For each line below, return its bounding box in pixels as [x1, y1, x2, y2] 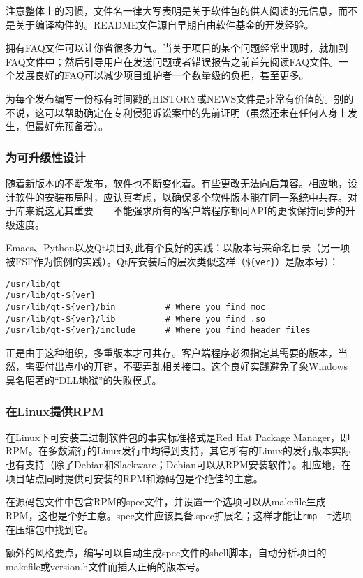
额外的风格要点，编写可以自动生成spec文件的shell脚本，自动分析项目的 [6, 545, 327, 560]
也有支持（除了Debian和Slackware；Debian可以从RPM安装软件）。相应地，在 [6, 457, 351, 472]
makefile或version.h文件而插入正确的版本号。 [6, 558, 206, 573]
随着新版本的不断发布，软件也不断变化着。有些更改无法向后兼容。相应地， [6, 175, 348, 190]
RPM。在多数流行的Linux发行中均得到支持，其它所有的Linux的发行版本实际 [6, 443, 352, 458]
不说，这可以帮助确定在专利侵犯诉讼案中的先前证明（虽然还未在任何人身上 [6, 105, 348, 119]
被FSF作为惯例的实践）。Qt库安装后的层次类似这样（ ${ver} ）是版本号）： [6, 253, 339, 268]
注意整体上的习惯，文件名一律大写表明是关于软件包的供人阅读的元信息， [6, 3, 338, 17]
